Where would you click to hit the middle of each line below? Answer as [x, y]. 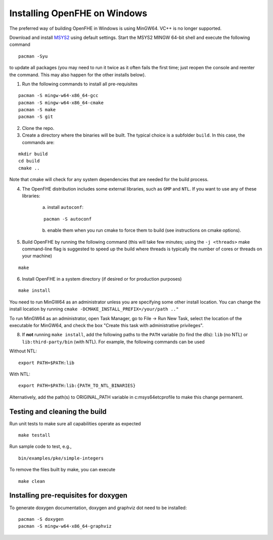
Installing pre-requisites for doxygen [68, 496]
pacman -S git [36, 117]
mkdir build [33, 154]
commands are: [38, 142]
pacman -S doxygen [41, 519]
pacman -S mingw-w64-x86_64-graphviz [65, 526]
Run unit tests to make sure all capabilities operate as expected [75, 423]
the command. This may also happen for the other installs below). [78, 75]
